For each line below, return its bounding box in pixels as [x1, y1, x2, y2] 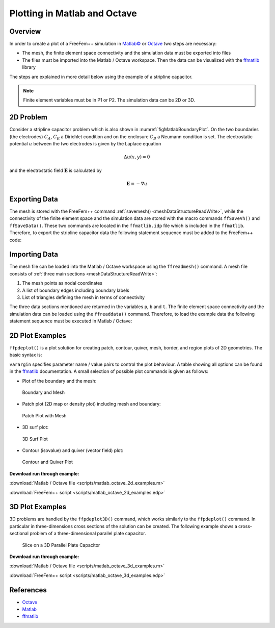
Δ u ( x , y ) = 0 [124, 154, 150, 160]
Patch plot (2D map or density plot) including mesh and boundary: [22, 401, 161, 407]
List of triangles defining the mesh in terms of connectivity [22, 294, 145, 300]
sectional [9, 531, 29, 537]
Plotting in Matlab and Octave [9, 8, 137, 19]
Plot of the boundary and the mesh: [22, 378, 97, 384]
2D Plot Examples [9, 331, 66, 340]
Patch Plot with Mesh [22, 412, 67, 418]
